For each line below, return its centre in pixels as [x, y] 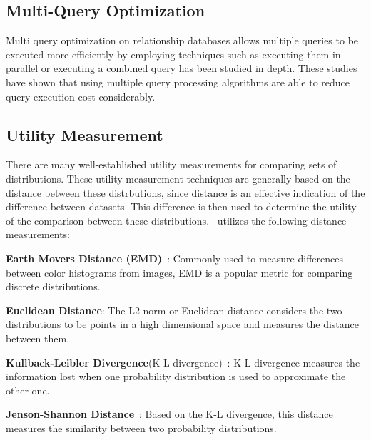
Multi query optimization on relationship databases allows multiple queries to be [182, 40]
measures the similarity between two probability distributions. [141, 428]
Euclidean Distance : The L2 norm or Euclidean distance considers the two [174, 310]
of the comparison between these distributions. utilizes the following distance [176, 220]
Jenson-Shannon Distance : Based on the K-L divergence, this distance [169, 414]
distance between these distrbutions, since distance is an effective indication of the [185, 192]
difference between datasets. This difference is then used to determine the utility [181, 206]
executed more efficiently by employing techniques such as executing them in [173, 54]
